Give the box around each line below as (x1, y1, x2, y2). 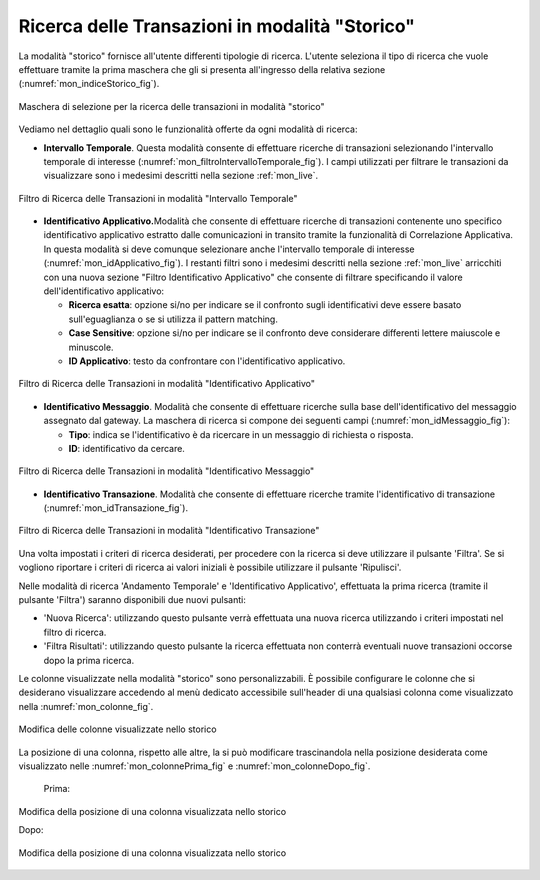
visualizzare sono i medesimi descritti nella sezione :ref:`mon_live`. (43, 170, 319, 182)
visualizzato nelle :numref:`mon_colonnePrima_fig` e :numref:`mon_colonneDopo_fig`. (18, 760, 371, 772)
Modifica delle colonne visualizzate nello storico (18, 723, 217, 735)
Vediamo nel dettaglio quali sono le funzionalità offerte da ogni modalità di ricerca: (18, 123, 358, 135)
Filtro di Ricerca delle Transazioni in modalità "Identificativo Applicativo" (18, 378, 315, 390)
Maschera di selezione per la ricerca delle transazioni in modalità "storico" (18, 100, 325, 112)
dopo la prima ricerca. (43, 654, 135, 666)
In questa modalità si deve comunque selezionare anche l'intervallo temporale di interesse (43, 243, 415, 255)
